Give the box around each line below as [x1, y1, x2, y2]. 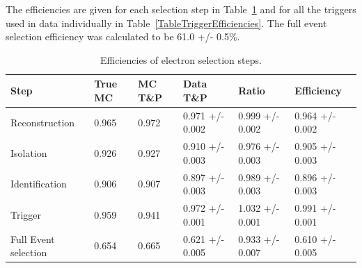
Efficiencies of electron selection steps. [100, 52, 262, 67]
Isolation [10, 146, 47, 160]
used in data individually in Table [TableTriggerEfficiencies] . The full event [6, 15, 327, 30]
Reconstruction [10, 115, 75, 129]
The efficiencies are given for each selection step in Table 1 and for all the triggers [6, 2, 356, 16]
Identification [10, 176, 67, 191]
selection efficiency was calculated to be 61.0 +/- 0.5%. [6, 29, 240, 44]
